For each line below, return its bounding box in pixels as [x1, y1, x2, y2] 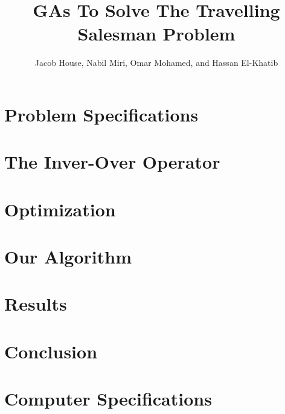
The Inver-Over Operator [4, 149, 220, 174]
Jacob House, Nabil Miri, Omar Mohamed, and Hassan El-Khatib [34, 56, 278, 69]
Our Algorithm [4, 244, 132, 269]
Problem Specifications [4, 102, 199, 126]
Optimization [4, 196, 116, 221]
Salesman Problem [77, 21, 235, 46]
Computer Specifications [4, 386, 212, 411]
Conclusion [4, 338, 98, 363]
